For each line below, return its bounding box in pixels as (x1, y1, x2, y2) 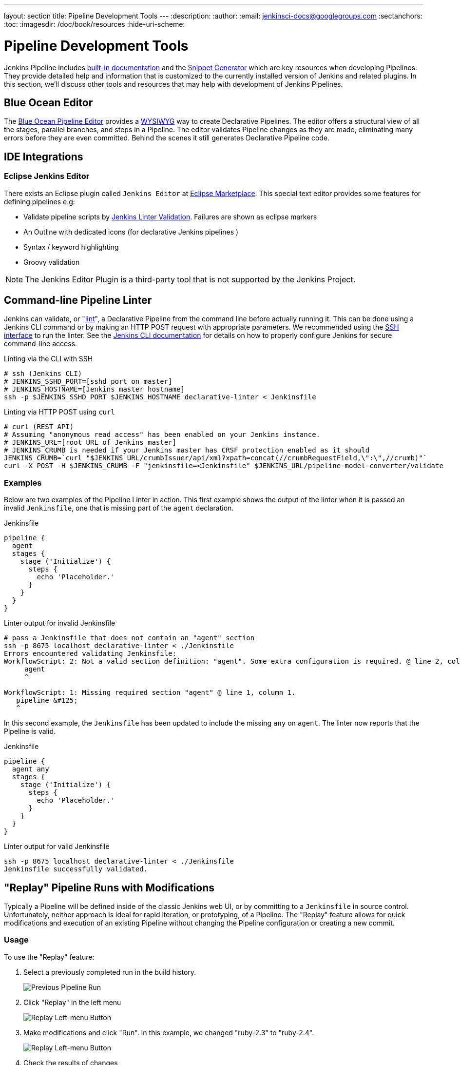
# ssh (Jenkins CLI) (4, 370, 82, 378)
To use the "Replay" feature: (4, 952, 95, 961)
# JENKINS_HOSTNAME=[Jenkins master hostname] (4, 385, 185, 394)
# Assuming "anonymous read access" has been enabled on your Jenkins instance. (4, 431, 321, 439)
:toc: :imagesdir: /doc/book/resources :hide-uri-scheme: (4, 20, 185, 28)
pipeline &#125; (16, 696, 78, 705)
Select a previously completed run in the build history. (23, 967, 196, 976)
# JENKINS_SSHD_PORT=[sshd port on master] (4, 377, 172, 386)
